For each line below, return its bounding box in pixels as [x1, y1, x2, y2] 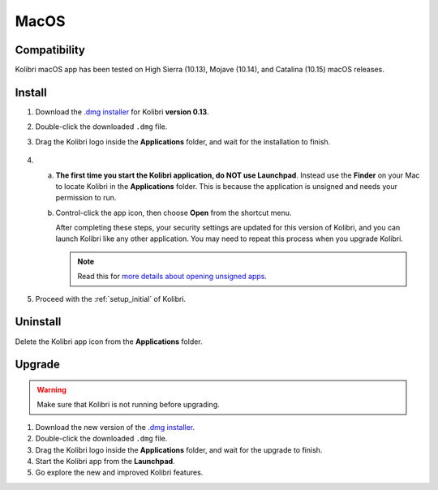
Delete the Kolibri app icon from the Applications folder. [15, 337, 203, 346]
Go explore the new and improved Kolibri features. [35, 467, 204, 478]
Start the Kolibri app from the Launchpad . [35, 456, 175, 466]
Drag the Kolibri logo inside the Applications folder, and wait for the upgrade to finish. [35, 445, 323, 454]
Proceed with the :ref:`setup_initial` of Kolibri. [35, 294, 187, 303]
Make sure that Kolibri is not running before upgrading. [36, 400, 220, 410]
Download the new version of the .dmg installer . [35, 422, 195, 432]
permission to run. [55, 193, 117, 203]
